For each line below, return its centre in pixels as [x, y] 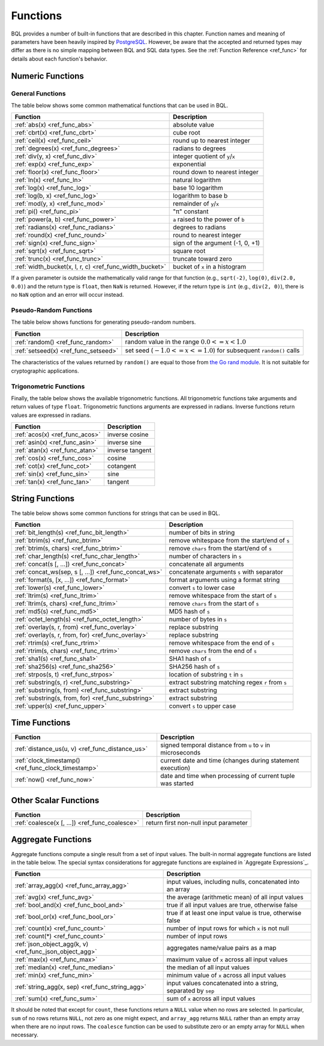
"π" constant [191, 211]
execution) [175, 768]
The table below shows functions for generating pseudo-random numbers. [103, 322]
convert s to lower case [202, 588]
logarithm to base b [200, 196]
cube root [187, 133]
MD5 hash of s [189, 611]
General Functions [38, 93]
